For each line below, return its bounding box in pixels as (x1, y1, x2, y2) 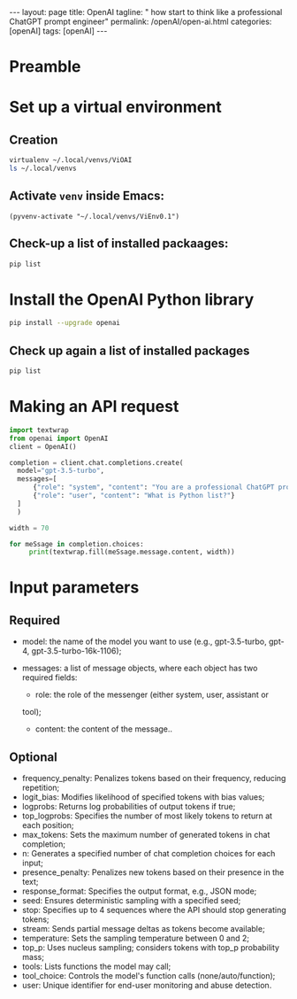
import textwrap (9, 425, 69, 435)
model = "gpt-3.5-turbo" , (17, 467, 104, 476)
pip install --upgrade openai (9, 319, 121, 328)
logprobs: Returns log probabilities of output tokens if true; (21, 802, 236, 812)
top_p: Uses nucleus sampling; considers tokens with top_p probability (21, 942, 280, 953)
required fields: (21, 672, 78, 683)
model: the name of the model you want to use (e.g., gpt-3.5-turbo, (21, 636, 267, 647)
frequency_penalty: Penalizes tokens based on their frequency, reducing (21, 773, 286, 784)
